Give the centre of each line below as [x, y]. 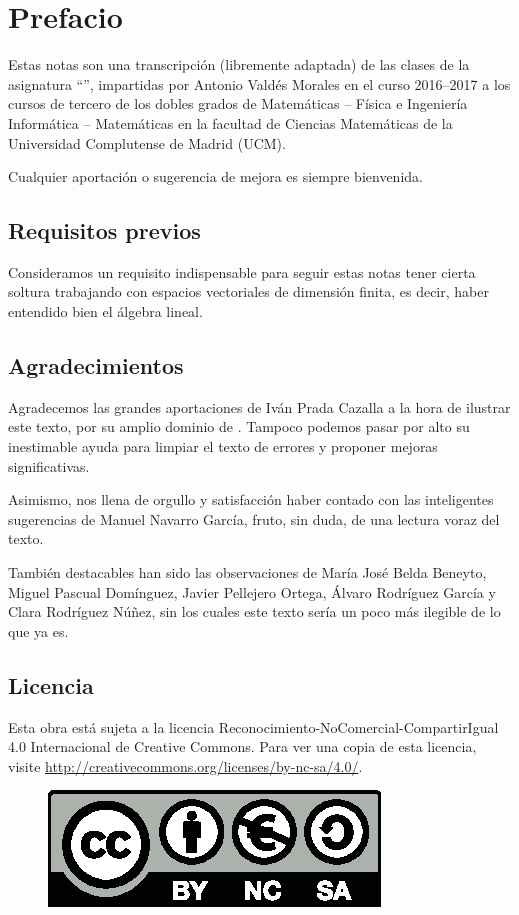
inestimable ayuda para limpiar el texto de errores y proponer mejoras [223, 446]
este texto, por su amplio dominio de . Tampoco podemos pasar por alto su [239, 426]
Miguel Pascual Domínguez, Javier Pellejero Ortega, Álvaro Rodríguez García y [252, 591]
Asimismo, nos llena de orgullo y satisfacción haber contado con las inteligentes [251, 499]
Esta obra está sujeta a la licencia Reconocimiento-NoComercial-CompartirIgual [253, 726]
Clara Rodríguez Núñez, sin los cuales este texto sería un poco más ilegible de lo [254, 611]
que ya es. [38, 630]
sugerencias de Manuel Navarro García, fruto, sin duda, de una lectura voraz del [254, 518]
